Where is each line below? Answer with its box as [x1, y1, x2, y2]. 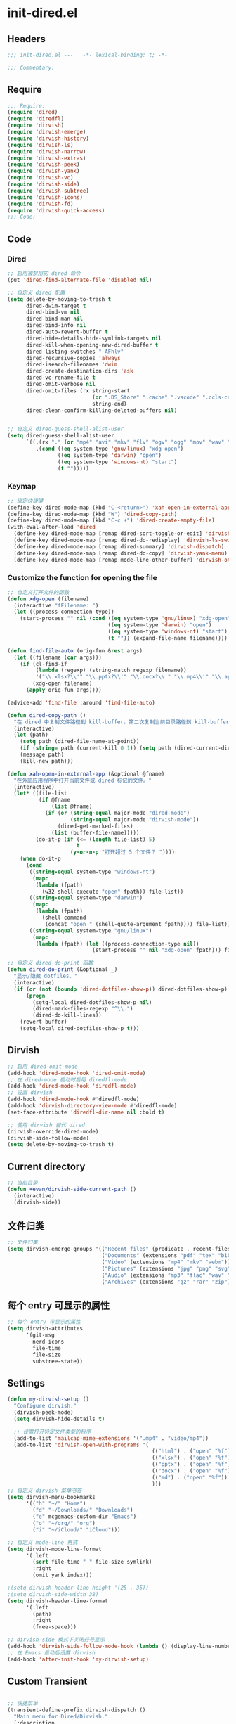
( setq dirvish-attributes [7, 1325, 83, 1332]
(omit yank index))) [32, 1571, 93, 1579]
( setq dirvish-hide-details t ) [13, 1415, 105, 1422]
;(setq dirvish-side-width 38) [7, 1590, 99, 1597]
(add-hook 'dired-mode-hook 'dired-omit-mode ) [7, 1069, 146, 1076]
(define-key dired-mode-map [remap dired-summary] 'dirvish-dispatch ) [13, 543, 225, 550]
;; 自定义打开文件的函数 [7, 588, 70, 596]
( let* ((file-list [13, 790, 68, 797]
